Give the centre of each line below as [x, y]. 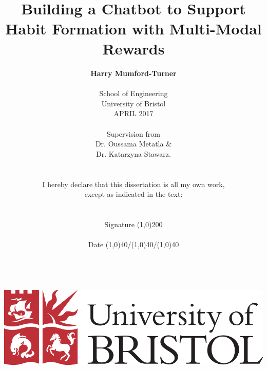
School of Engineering [133, 93]
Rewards [133, 49]
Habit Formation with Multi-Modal [133, 28]
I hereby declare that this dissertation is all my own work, [133, 184]
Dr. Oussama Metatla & [133, 144]
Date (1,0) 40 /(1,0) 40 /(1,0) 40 [133, 244]
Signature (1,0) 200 [133, 224]
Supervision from [133, 133]
